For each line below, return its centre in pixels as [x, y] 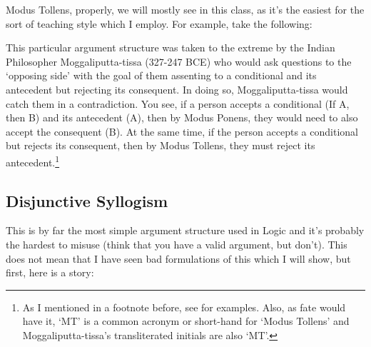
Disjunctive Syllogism [87, 200]
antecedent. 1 [33, 161]
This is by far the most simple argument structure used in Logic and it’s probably [185, 230]
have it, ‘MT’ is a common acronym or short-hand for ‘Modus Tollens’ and [186, 321]
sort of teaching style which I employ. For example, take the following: [159, 23]
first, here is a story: [50, 272]
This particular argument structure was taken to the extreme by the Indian [171, 47]
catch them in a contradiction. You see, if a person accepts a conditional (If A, [178, 103]
